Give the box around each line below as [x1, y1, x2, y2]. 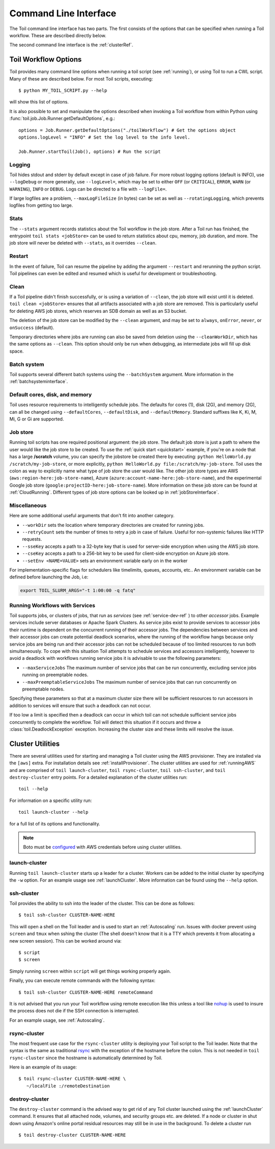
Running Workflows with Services [9, 602, 96, 609]
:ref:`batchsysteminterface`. [9, 379, 68, 385]
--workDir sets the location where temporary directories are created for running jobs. [22, 522, 205, 528]
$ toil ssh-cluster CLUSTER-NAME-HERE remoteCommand [18, 989, 153, 995]
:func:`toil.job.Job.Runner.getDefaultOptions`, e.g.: [9, 115, 116, 122]
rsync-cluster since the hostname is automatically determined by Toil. [9, 1055, 162, 1061]
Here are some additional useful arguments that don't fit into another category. [9, 513, 175, 519]
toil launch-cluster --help [18, 809, 89, 815]
